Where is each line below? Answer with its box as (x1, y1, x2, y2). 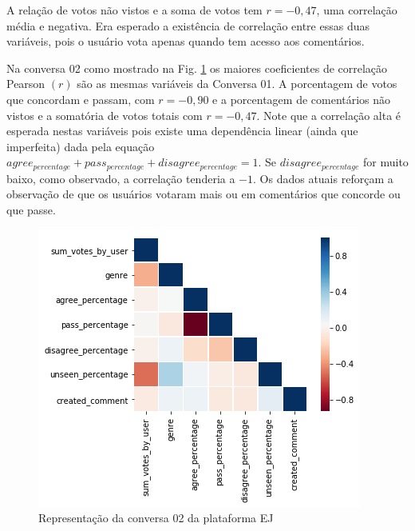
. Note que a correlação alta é (256, 106, 401, 123)
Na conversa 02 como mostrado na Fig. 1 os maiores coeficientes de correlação (6, 59, 388, 76)
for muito (363, 154, 409, 170)
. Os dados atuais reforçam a (253, 170, 393, 186)
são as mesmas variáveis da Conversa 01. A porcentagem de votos (77, 75, 397, 92)
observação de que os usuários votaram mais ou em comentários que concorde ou (6, 186, 401, 202)
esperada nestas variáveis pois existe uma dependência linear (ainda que (6, 122, 358, 139)
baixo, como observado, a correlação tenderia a (6, 170, 235, 186)
